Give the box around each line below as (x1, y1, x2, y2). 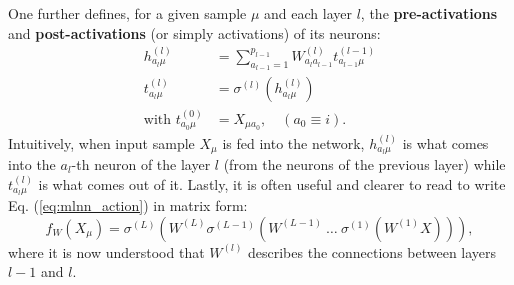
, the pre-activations (360, 3, 498, 23)
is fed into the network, (222, 132, 365, 153)
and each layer (264, 3, 352, 23)
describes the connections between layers (248, 241, 497, 262)
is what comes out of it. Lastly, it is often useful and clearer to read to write (38, 173, 506, 194)
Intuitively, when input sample (8, 132, 195, 153)
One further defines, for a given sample (8, 3, 247, 23)
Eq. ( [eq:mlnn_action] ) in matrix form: (8, 195, 248, 215)
